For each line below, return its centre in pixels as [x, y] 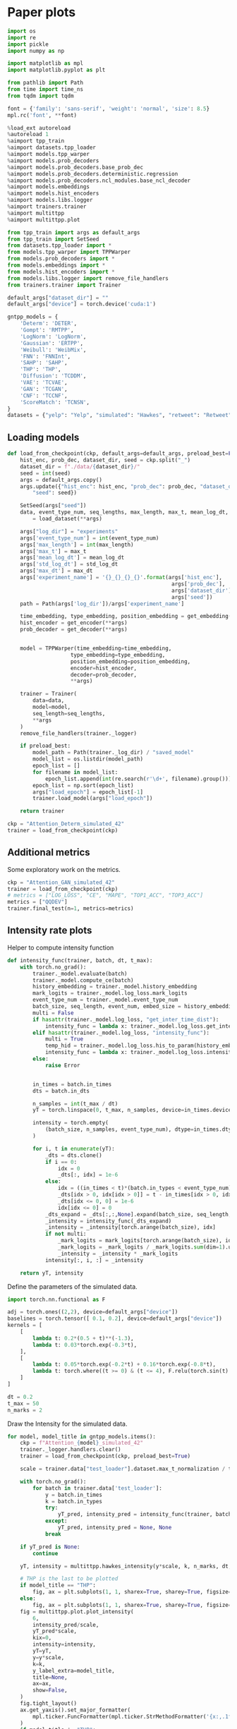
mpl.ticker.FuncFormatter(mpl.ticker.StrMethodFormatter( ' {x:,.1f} [134, 1716]
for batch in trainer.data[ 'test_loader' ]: [97, 1488]
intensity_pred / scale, [66, 1625]
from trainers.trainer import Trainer [64, 285]
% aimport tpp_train [36, 141]
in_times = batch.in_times [72, 1084]
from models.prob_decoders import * [61, 259]
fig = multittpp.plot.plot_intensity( [77, 1612]
